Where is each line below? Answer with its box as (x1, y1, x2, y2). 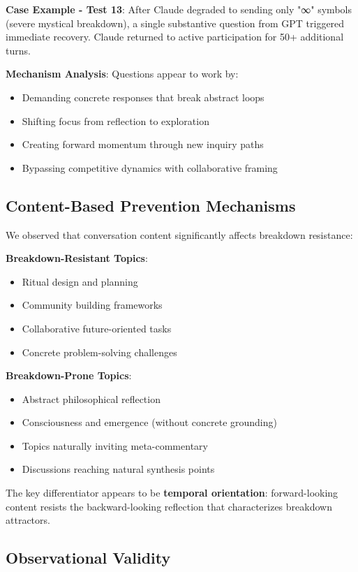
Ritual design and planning (22, 274, 138, 288)
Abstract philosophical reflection (22, 391, 161, 406)
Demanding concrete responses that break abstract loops (22, 89, 264, 104)
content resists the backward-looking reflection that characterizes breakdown (6, 499, 332, 513)
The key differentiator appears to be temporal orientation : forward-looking (6, 485, 338, 500)
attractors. (6, 513, 50, 527)
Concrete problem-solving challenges (22, 344, 177, 359)
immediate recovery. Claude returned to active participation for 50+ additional (6, 29, 344, 44)
